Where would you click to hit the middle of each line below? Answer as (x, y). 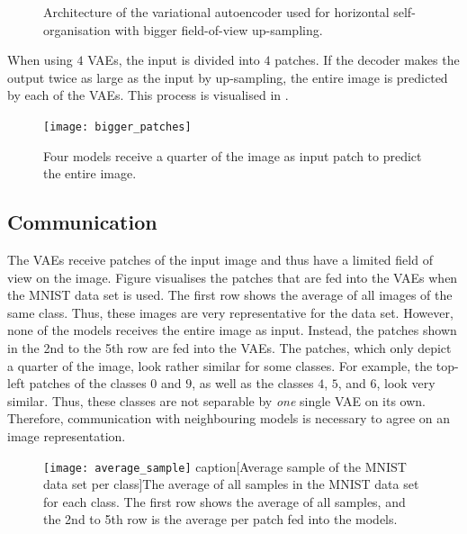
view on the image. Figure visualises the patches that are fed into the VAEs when (233, 277)
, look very (406, 383)
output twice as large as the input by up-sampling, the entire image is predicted (228, 77)
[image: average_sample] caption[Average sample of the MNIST (225, 466)
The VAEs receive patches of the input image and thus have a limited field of (220, 260)
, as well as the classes (253, 383)
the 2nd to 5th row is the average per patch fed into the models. (220, 519)
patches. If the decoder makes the (367, 60)
